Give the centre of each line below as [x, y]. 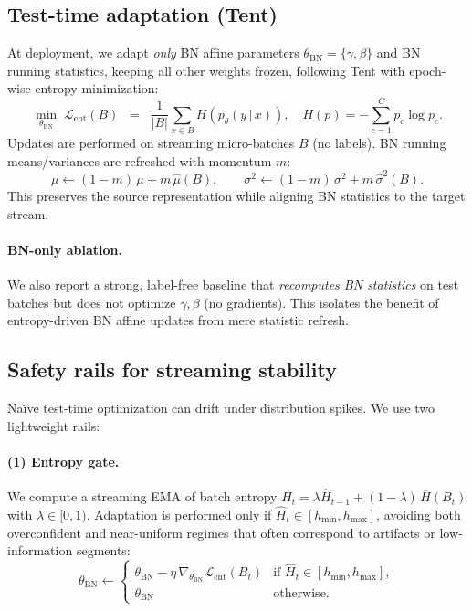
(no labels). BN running [379, 143]
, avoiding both [419, 514]
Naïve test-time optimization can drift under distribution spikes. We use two [221, 407]
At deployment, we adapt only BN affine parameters [153, 53]
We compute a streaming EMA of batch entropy [142, 496]
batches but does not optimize [92, 302]
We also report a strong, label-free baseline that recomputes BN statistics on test [233, 284]
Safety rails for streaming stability [172, 369]
